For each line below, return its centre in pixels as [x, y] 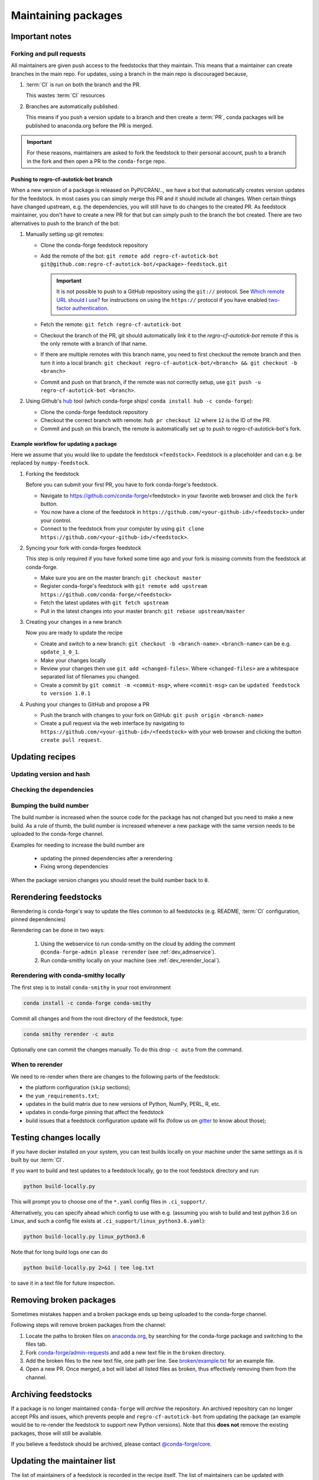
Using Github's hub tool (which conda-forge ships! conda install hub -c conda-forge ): [139, 401]
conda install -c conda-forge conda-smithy [87, 1003]
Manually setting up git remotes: [65, 234]
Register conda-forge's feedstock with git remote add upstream [124, 586]
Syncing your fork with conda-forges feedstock [84, 548]
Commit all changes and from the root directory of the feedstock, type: [97, 1018]
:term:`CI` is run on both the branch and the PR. [83, 85]
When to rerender [37, 1064]
